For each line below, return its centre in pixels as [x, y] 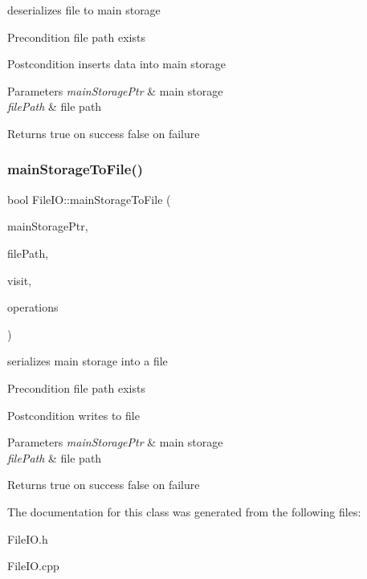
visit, [20, 280]
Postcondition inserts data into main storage [117, 64]
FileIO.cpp [33, 566]
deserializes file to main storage [84, 10]
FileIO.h [28, 538]
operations [33, 307]
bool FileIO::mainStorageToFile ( [89, 199]
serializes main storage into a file [88, 361]
